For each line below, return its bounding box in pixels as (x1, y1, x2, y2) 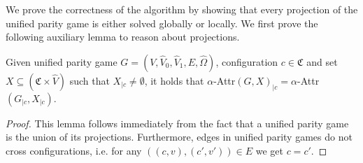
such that (69, 73, 110, 87)
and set (306, 54, 338, 69)
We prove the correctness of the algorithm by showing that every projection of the (6, 2, 358, 16)
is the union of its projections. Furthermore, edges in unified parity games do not (6, 129, 353, 144)
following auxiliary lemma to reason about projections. (6, 29, 240, 44)
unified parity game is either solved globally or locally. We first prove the (6, 15, 318, 30)
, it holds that (144, 73, 204, 87)
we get (255, 143, 283, 157)
